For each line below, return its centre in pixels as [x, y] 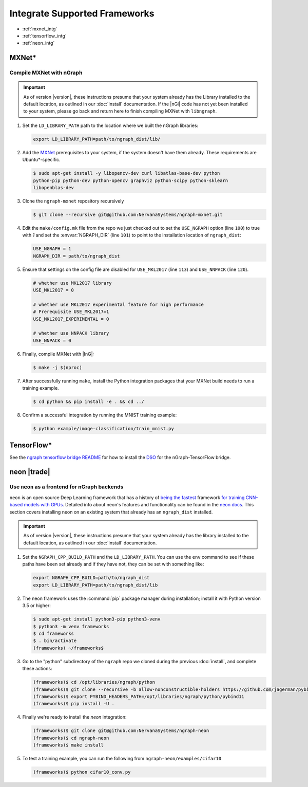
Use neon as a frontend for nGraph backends [66, 487]
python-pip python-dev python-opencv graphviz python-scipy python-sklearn [131, 180]
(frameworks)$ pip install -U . [74, 704]
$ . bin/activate [55, 641]
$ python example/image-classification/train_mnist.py [103, 429]
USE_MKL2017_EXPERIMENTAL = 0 [71, 319]
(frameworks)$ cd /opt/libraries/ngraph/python [94, 682]
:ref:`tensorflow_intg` [44, 35]
